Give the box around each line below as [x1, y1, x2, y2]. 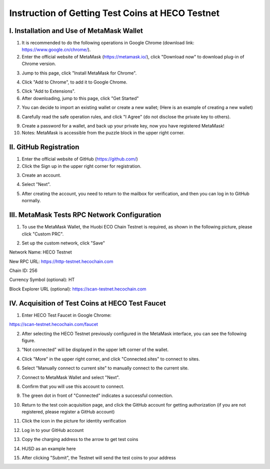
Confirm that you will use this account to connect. [21, 383, 124, 389]
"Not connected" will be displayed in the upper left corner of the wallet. [21, 346, 169, 352]
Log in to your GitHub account [21, 427, 84, 433]
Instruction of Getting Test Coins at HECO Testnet [9, 7, 220, 18]
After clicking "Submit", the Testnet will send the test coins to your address [21, 455, 176, 461]
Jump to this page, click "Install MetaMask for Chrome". [21, 70, 137, 76]
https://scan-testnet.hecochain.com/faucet [9, 321, 98, 327]
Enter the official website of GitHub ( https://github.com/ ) [21, 156, 138, 162]
